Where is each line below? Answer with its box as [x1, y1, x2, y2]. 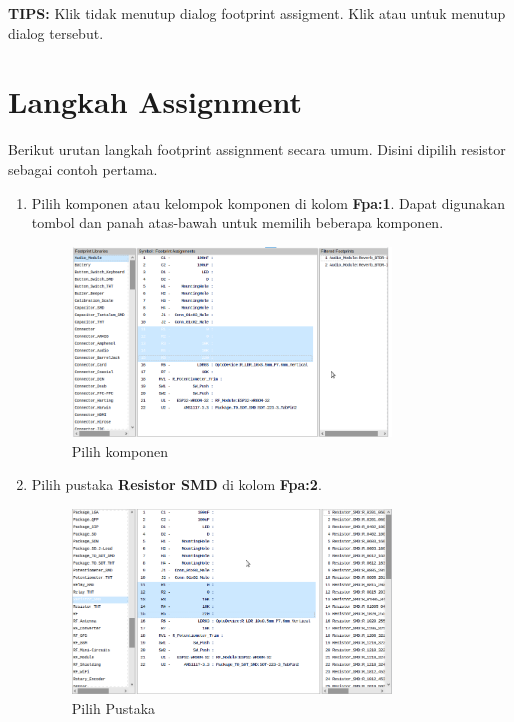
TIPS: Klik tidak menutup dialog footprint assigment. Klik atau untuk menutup [8, 3, 506, 23]
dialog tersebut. [8, 22, 104, 43]
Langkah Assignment [8, 81, 303, 122]
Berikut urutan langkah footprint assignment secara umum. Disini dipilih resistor [8, 139, 506, 160]
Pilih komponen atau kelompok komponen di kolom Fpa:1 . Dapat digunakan [31, 192, 506, 213]
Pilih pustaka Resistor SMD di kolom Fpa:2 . [31, 474, 322, 495]
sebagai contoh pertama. [8, 158, 158, 179]
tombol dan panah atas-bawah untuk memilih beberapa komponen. [31, 212, 444, 233]
